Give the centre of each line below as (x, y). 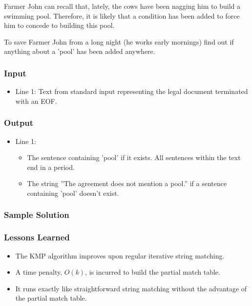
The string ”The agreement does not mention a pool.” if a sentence (127, 183)
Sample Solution (37, 215)
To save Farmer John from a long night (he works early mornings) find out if (119, 41)
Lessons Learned (37, 237)
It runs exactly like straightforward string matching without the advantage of (131, 288)
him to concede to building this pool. (59, 25)
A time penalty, (39, 272)
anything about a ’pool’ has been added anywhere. (80, 51)
